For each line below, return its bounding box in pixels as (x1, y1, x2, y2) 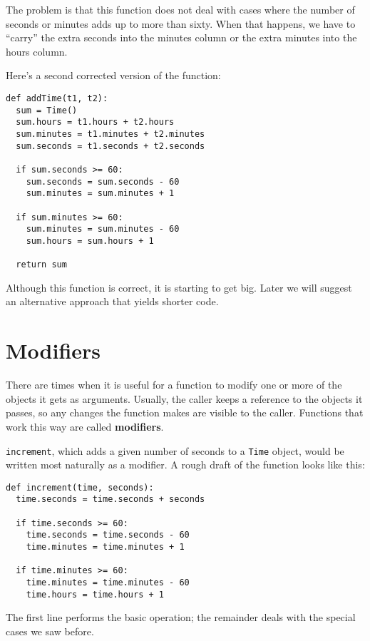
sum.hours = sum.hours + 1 (26, 235, 154, 246)
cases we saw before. (6, 623, 94, 638)
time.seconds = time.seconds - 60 (26, 530, 190, 540)
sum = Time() (16, 105, 78, 116)
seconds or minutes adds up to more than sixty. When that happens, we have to (6, 16, 356, 31)
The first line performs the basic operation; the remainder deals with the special (6, 610, 356, 625)
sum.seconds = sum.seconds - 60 (26, 176, 180, 187)
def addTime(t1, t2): (6, 93, 108, 103)
